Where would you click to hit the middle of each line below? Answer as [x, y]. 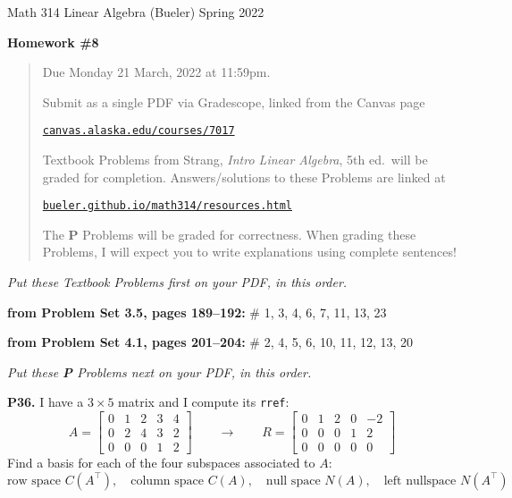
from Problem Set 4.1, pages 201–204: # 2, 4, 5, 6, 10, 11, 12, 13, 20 [210, 342]
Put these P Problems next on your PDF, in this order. [159, 371]
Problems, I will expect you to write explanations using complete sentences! [249, 252]
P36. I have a [46, 402]
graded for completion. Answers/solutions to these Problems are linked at [244, 177]
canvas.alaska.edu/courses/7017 [138, 131]
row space [34, 481]
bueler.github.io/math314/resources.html [167, 206]
